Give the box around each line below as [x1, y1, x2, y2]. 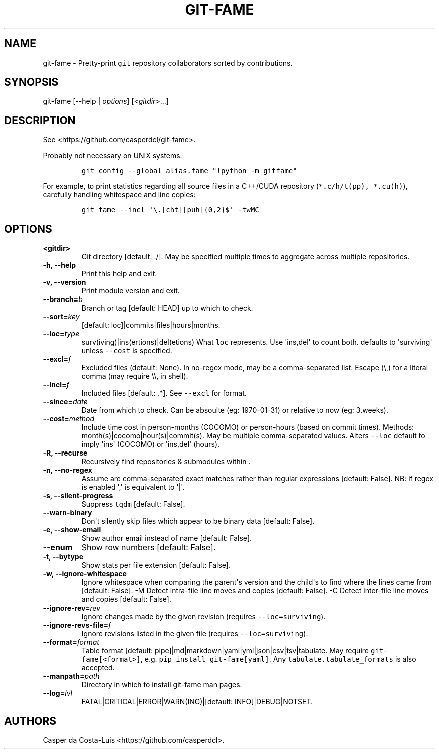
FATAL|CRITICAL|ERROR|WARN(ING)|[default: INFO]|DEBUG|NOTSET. [81, 697, 313, 706]
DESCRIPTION [4, 114, 76, 127]
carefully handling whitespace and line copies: [43, 190, 196, 199]
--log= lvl [43, 689, 73, 698]
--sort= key [43, 312, 80, 321]
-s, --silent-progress [43, 491, 113, 500]
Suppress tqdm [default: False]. [81, 500, 185, 509]
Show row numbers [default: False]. [81, 542, 216, 553]
